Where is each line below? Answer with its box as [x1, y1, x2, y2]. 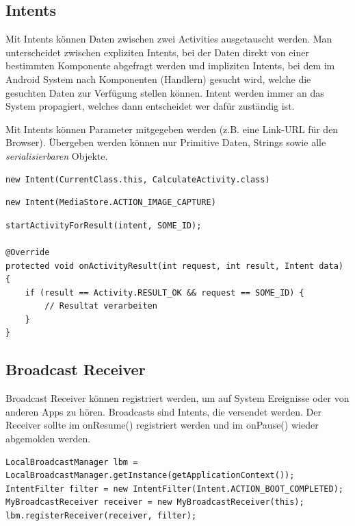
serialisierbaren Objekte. [5, 148, 108, 163]
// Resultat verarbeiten [44, 301, 157, 311]
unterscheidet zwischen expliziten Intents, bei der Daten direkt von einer [5, 45, 309, 59]
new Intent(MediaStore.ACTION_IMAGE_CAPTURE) [5, 198, 216, 208]
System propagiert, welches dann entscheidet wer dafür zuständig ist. [5, 99, 295, 113]
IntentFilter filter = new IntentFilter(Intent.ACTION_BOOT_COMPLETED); [5, 483, 343, 494]
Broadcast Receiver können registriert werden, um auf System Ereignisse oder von [5, 391, 350, 405]
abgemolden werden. [5, 431, 91, 446]
